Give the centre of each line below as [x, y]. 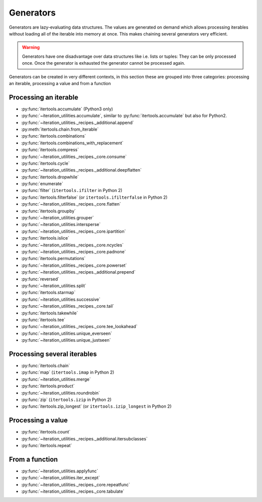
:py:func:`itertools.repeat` [47, 446]
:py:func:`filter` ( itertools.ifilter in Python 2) [72, 190]
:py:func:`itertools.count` [46, 432]
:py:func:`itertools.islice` [45, 238]
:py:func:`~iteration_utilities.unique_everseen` [67, 333]
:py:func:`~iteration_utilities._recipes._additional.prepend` [78, 272]
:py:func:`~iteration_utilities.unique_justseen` [66, 340]
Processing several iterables [53, 354]
